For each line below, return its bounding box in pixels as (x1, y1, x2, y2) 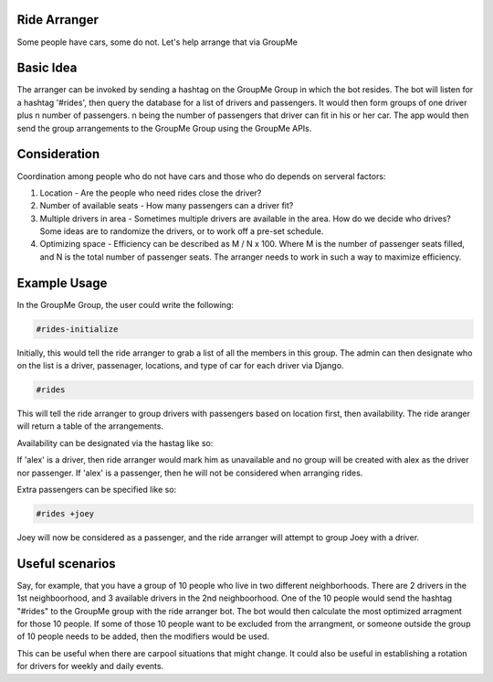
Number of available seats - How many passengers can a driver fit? (39, 200, 294, 211)
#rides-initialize (36, 324, 119, 334)
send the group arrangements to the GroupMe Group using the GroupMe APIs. (16, 123, 312, 133)
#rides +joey (36, 508, 95, 519)
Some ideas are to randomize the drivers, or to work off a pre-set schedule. (39, 226, 324, 237)
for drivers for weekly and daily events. (16, 661, 164, 672)
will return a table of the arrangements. (16, 421, 164, 432)
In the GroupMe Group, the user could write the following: (16, 299, 235, 310)
